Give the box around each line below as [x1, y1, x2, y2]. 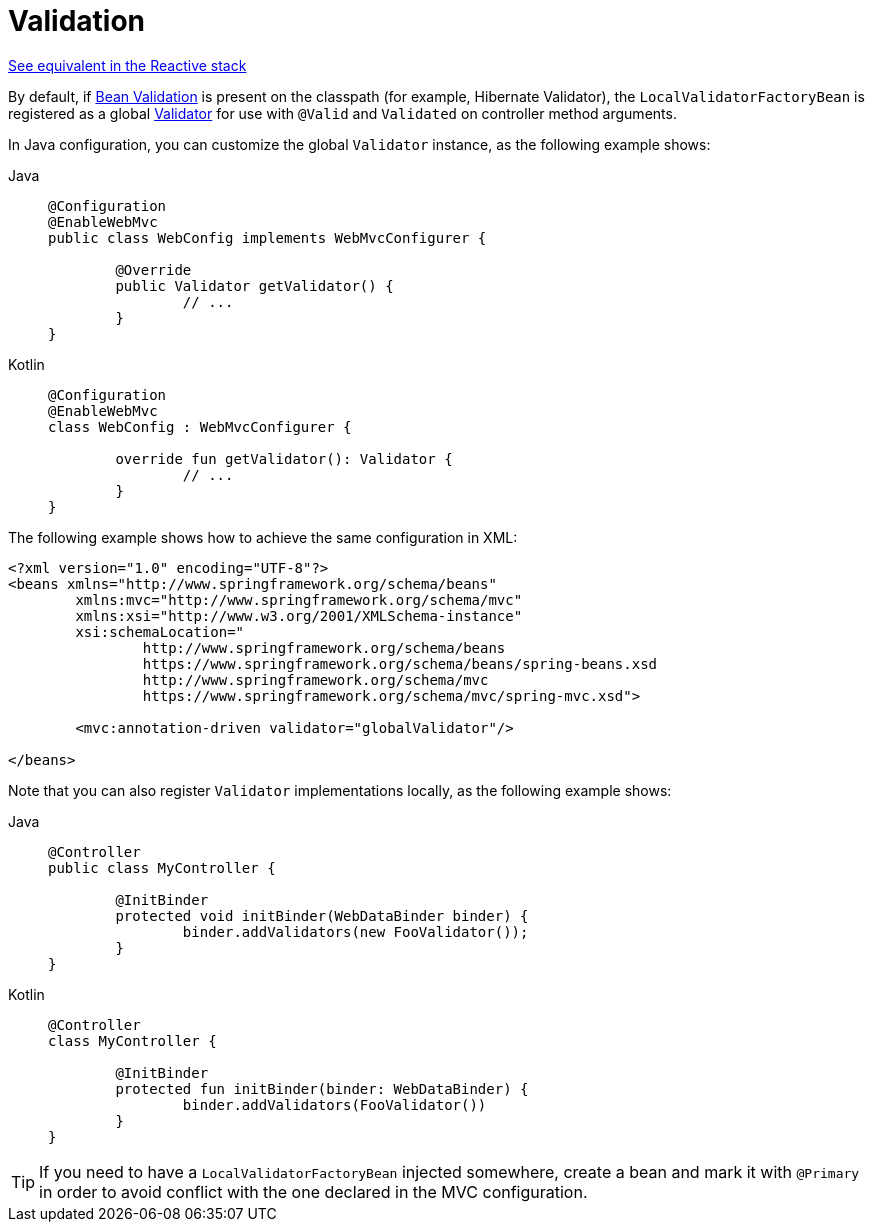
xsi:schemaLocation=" [75, 623, 245, 640]
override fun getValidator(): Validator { [115, 450, 453, 467]
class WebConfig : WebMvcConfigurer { [48, 418, 352, 435]
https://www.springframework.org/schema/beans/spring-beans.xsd [142, 655, 658, 672]
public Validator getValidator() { [115, 277, 394, 294]
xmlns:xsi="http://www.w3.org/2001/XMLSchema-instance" [75, 607, 523, 624]
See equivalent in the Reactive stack [8, 56, 247, 74]
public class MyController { [48, 859, 276, 876]
